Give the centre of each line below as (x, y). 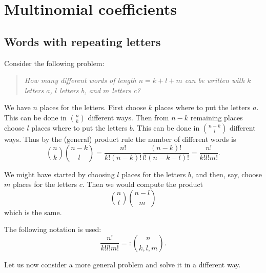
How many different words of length (80, 80)
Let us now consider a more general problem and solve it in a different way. (122, 264)
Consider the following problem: (54, 63)
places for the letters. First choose (93, 107)
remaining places (217, 117)
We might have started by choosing (59, 174)
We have (17, 107)
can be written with (215, 80)
